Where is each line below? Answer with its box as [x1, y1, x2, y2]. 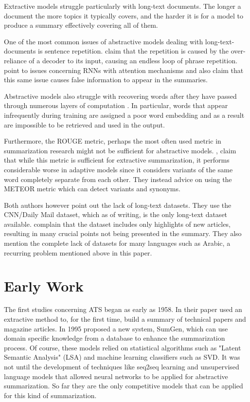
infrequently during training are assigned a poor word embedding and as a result [4, 110, 245, 120]
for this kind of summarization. [4, 390, 97, 400]
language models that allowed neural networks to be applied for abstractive [4, 371, 228, 381]
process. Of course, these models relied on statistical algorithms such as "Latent [4, 342, 241, 352]
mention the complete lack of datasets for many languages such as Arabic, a [4, 238, 231, 248]
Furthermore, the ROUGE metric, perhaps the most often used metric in [4, 136, 221, 146]
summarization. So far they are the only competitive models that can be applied [4, 381, 243, 391]
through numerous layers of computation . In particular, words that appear [4, 100, 228, 110]
